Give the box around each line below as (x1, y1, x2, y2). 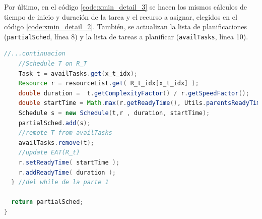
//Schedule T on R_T (18, 60, 87, 68)
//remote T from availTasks (18, 129, 112, 137)
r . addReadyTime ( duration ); (18, 169, 116, 176)
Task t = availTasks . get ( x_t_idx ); (18, 70, 138, 77)
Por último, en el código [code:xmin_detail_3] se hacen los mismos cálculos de (4, 2, 247, 12)
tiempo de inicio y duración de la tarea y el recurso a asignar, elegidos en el (4, 11, 237, 22)
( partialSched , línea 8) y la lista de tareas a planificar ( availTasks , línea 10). (4, 31, 248, 41)
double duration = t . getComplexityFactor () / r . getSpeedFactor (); (18, 89, 249, 97)
